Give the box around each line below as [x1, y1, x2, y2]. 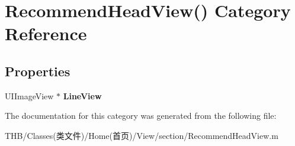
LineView [63, 89, 102, 102]
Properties [5, 61, 70, 80]
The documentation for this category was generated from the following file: [5, 109, 277, 122]
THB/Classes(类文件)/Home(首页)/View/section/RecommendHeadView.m [5, 129, 278, 141]
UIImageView [5, 89, 54, 102]
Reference [5, 21, 87, 46]
